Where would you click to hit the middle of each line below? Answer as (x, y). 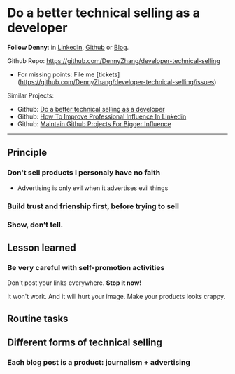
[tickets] (108, 74)
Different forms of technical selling (85, 342)
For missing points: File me (56, 74)
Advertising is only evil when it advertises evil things (93, 188)
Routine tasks (38, 318)
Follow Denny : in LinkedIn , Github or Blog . (68, 47)
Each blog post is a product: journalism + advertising (99, 362)
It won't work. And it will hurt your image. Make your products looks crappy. (116, 297)
